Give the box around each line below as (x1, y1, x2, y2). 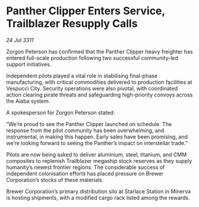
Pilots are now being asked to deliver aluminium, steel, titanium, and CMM (6, 150, 187, 158)
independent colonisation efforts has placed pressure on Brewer (6, 170, 164, 177)
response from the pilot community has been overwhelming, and (6, 127, 165, 134)
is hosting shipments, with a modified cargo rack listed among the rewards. (6, 194, 190, 201)
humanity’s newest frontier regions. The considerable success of (6, 164, 165, 171)
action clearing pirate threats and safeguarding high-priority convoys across (6, 91, 193, 98)
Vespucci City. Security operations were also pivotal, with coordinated (6, 84, 178, 92)
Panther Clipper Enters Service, (6, 4, 165, 18)
